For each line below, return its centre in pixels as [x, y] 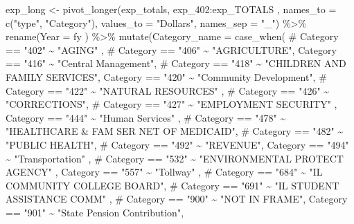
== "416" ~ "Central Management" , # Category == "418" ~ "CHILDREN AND [176, 63]
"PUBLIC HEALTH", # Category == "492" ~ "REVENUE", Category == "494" [177, 144]
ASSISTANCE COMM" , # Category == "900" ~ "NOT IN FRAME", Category [177, 199]
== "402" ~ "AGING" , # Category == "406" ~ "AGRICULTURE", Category [171, 49]
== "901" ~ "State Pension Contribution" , [95, 212]
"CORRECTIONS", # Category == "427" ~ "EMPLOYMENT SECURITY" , [171, 104]
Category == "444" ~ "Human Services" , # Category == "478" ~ [146, 117]
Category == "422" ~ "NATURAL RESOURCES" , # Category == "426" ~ [168, 90]
